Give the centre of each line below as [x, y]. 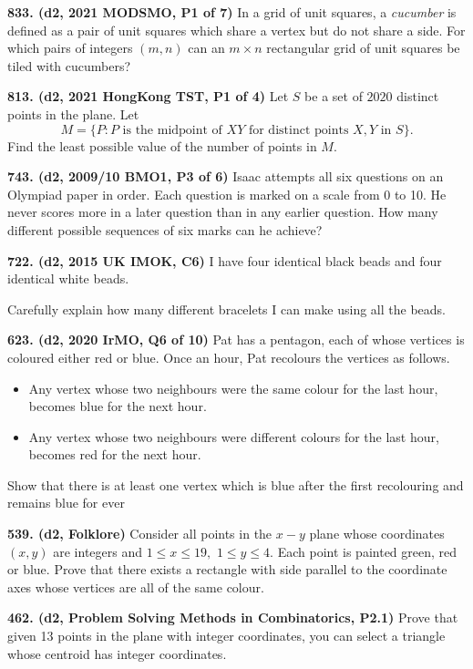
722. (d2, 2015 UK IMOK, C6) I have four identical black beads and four [225, 260]
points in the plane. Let [73, 113]
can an [206, 48]
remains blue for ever [66, 503]
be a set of [334, 96]
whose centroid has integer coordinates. [117, 653]
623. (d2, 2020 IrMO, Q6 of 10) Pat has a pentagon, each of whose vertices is [236, 340]
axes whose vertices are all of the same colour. [136, 587]
